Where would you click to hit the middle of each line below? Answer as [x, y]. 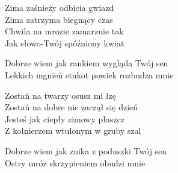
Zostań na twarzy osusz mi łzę [60, 95]
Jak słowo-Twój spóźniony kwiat [65, 42]
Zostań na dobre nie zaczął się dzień [72, 107]
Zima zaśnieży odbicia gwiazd [60, 7]
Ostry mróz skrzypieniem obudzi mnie [75, 162]
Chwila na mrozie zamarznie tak [64, 31]
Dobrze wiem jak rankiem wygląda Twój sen [87, 63]
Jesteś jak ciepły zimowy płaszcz [65, 118]
